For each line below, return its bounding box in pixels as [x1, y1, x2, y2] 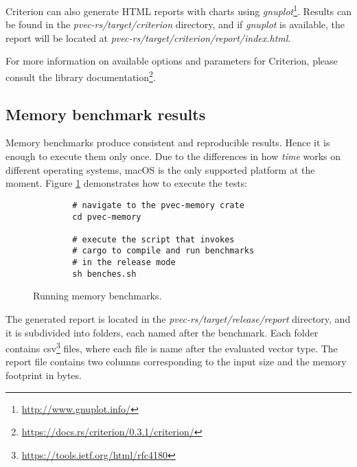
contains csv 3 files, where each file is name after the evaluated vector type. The [5, 339, 338, 355]
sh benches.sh [72, 269, 137, 279]
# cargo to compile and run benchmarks [72, 246, 255, 256]
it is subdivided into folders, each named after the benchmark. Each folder [5, 325, 319, 339]
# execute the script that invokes [72, 234, 235, 244]
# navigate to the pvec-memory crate [72, 200, 244, 210]
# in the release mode [72, 258, 176, 268]
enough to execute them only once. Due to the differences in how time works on [5, 149, 341, 163]
